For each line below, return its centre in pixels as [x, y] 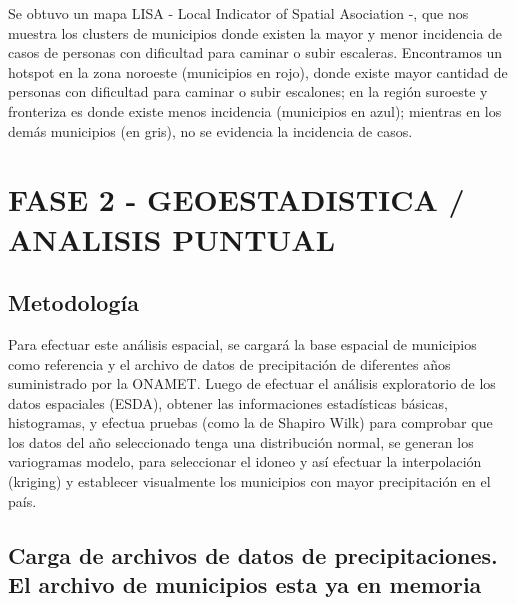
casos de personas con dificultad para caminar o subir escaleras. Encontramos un [255, 52]
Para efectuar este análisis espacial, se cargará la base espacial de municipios [242, 343]
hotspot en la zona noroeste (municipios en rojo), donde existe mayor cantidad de [258, 71]
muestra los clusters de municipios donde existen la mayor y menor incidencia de [255, 32]
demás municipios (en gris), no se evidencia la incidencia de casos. [210, 130]
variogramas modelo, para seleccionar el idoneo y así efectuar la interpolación [245, 461]
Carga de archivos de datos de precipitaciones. [253, 554]
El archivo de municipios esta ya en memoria [245, 584]
